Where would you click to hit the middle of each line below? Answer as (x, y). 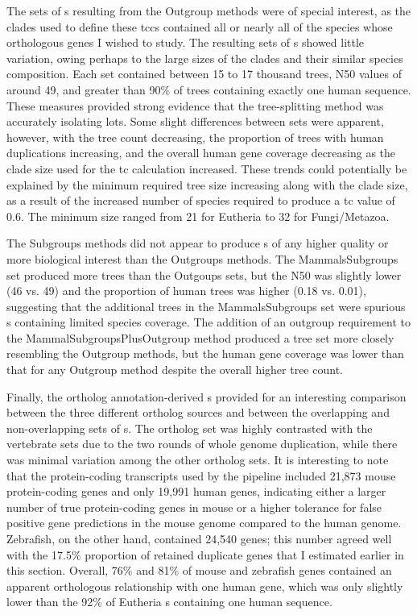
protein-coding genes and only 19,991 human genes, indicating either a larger (196, 491)
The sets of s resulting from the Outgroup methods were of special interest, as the (209, 10)
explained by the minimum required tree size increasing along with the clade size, (207, 184)
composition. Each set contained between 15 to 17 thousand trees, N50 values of (204, 74)
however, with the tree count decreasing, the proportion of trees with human (195, 137)
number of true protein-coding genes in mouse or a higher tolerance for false (194, 507)
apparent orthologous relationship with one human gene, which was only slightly (205, 586)
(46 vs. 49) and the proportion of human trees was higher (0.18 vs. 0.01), (186, 291)
